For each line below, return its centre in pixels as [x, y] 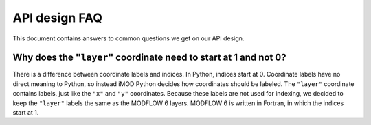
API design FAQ [58, 18]
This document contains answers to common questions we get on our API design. [128, 38]
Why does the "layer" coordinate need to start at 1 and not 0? [149, 58]
